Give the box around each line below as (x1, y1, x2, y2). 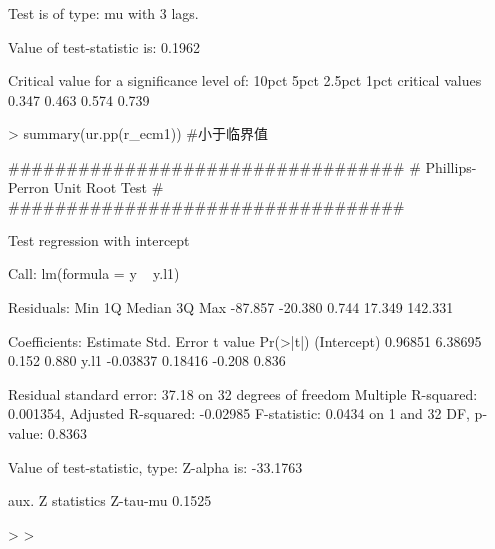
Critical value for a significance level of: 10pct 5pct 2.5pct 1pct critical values (8, 70, 482, 91)
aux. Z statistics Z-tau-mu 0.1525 (8, 490, 212, 511)
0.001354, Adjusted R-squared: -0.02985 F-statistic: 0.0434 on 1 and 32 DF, (8, 403, 470, 424)
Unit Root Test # (53, 176, 164, 197)
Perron (8, 176, 50, 197)
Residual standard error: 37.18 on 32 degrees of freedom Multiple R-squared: (8, 383, 478, 404)
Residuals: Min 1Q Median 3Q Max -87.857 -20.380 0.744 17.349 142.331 (8, 296, 454, 317)
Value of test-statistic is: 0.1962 (8, 36, 201, 57)
